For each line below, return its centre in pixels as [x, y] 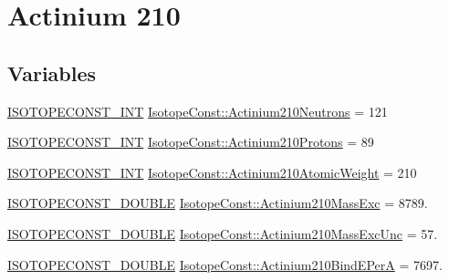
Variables [52, 73]
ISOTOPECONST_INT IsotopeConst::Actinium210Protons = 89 [191, 142]
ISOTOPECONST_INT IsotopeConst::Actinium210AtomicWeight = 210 [212, 172]
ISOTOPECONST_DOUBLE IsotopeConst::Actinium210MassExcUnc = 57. [223, 233]
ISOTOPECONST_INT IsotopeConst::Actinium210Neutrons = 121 [198, 111]
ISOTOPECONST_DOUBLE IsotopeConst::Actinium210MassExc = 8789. [218, 203]
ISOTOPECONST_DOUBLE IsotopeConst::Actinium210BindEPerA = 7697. [225, 264]
